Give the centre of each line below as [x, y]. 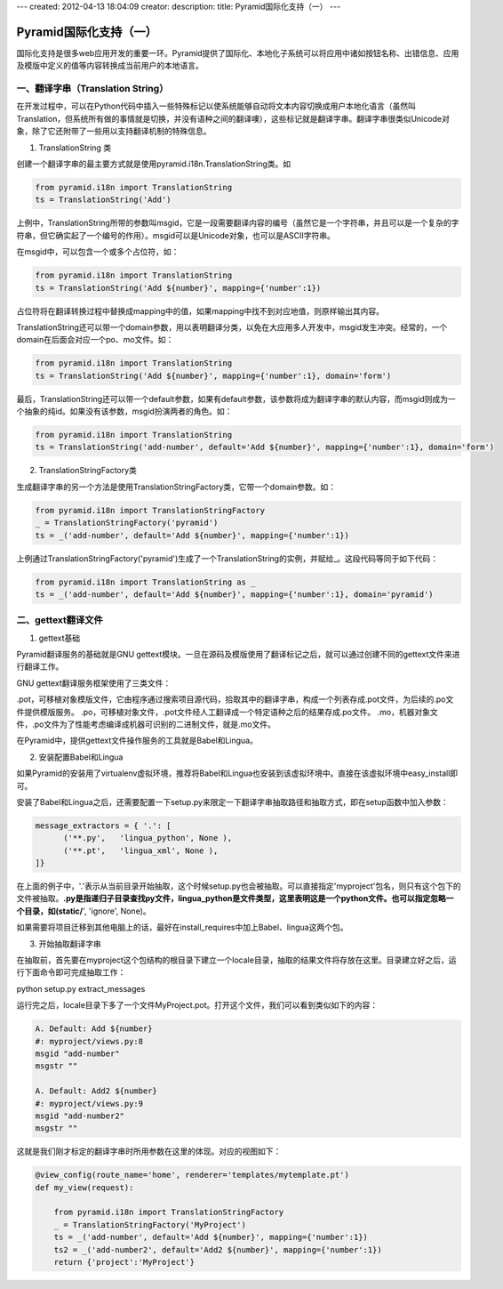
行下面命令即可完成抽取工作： [71, 972]
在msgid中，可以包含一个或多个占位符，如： [98, 252]
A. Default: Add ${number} [94, 1029]
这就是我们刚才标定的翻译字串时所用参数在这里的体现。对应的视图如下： [149, 1151]
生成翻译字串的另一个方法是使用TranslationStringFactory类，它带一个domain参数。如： [176, 487]
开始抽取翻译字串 [70, 944]
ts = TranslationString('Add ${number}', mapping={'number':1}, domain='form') [213, 375]
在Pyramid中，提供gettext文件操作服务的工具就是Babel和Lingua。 [137, 741]
